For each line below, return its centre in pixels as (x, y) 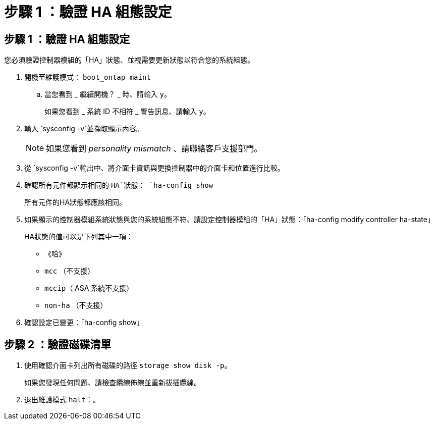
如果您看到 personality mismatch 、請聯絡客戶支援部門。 (154, 149)
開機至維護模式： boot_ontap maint (88, 77)
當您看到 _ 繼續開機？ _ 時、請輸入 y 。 (108, 94)
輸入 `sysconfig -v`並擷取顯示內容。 (84, 129)
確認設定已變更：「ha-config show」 (84, 323)
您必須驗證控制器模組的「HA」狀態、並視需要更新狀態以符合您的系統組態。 (129, 60)
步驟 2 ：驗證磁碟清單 (58, 344)
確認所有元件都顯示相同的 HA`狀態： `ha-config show (119, 185)
